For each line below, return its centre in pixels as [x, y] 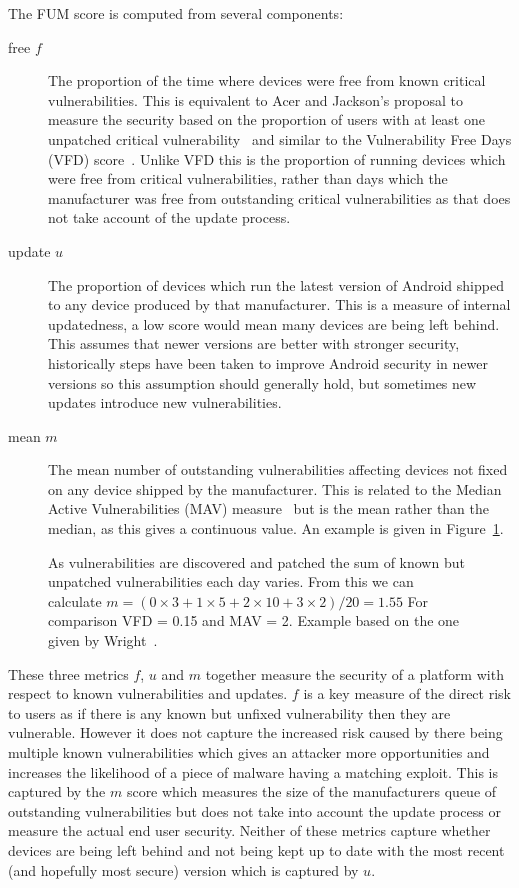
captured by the [57, 791]
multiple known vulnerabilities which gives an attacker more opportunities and [249, 752]
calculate [75, 600]
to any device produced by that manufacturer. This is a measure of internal [279, 304]
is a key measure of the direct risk [407, 693]
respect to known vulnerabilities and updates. [148, 693]
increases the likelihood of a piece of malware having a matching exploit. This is [253, 771]
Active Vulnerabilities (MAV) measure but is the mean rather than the [268, 508]
